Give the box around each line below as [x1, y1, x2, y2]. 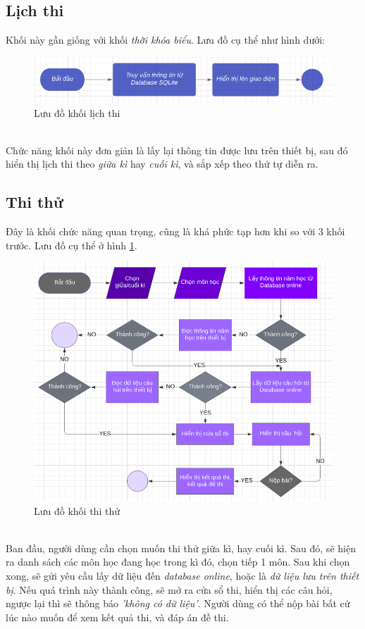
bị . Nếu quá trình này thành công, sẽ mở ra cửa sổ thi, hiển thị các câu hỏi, [6, 582, 333, 597]
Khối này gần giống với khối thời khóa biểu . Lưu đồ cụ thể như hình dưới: [6, 32, 325, 47]
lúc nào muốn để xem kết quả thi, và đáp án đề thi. [6, 609, 229, 624]
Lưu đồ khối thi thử [34, 503, 120, 518]
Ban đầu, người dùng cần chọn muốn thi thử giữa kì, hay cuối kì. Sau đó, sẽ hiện [6, 540, 356, 555]
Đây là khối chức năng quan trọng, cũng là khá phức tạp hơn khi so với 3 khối [6, 224, 345, 239]
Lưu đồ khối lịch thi [34, 105, 120, 120]
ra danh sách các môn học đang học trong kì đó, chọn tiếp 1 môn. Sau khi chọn [6, 554, 350, 569]
